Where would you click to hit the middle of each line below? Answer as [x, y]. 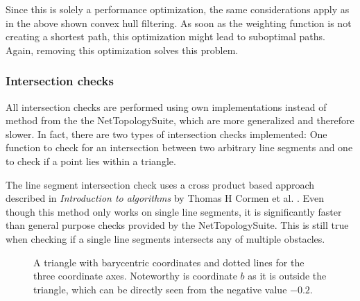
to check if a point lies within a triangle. [91, 161]
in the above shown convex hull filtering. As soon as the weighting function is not [179, 23]
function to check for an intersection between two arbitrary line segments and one [179, 147]
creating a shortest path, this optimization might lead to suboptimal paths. [165, 36]
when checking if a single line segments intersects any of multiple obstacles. [165, 238]
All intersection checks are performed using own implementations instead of [166, 106]
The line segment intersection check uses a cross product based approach [160, 184]
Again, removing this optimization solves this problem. [122, 50]
